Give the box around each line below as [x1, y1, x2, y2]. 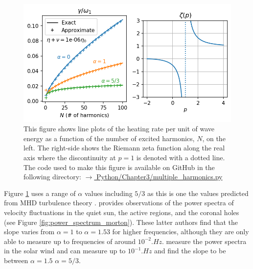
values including [84, 188, 133, 198]
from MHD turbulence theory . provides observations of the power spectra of [4, 197, 234, 208]
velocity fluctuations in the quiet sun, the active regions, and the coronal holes [4, 207, 239, 218]
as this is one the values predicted [147, 188, 249, 198]
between [4, 255, 28, 265]
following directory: [23, 171, 81, 182]
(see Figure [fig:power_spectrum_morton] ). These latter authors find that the [4, 217, 238, 227]
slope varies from [4, 226, 55, 237]
